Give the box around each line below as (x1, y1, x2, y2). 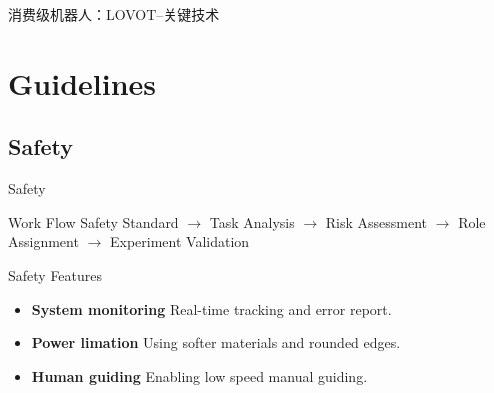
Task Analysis (209, 211, 295, 232)
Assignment (8, 231, 79, 252)
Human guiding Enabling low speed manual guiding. (31, 365, 368, 386)
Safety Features (8, 264, 103, 285)
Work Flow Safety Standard (8, 211, 179, 232)
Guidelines (8, 62, 157, 103)
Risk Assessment (325, 211, 428, 232)
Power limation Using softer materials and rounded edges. (31, 332, 401, 353)
